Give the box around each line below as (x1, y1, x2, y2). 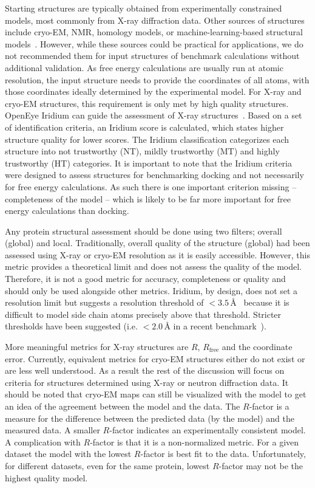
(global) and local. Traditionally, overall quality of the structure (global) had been (5, 236, 310, 249)
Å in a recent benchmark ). (164, 320, 266, 332)
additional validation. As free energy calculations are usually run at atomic (5, 61, 283, 74)
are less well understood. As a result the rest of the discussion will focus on (5, 364, 285, 377)
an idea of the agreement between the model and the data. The (5, 400, 240, 412)
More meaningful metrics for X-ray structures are (5, 340, 189, 353)
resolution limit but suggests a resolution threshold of (5, 296, 204, 309)
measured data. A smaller (5, 424, 100, 436)
